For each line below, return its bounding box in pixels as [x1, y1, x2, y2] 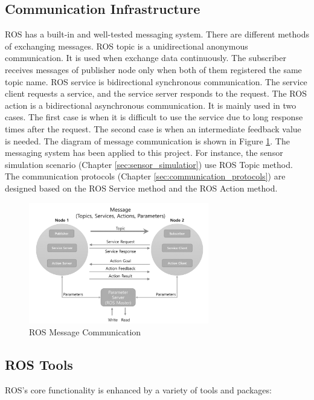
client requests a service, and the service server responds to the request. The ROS [5, 87, 307, 100]
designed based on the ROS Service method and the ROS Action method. [5, 181, 278, 194]
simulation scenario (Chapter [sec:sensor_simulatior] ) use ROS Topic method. [5, 158, 293, 170]
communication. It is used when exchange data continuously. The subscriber [5, 51, 286, 64]
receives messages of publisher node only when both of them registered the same [5, 63, 302, 76]
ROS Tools [5, 355, 73, 373]
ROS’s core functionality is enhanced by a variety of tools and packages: [5, 383, 272, 396]
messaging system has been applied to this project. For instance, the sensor [5, 146, 283, 159]
